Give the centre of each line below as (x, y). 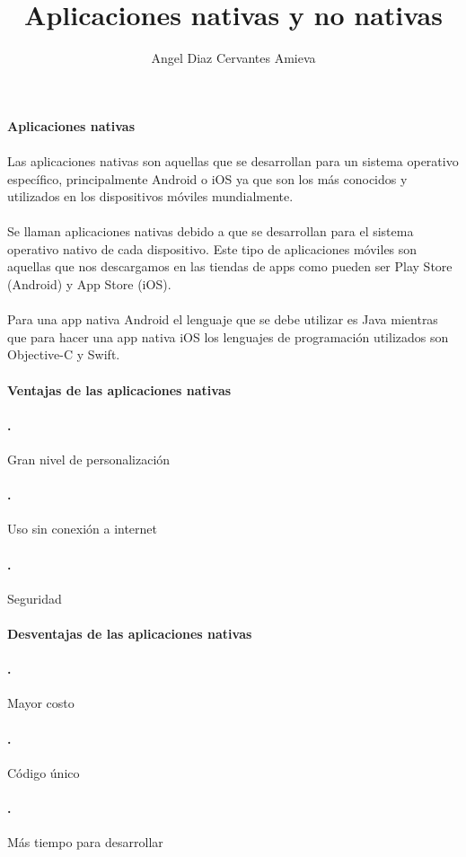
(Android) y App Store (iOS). (89, 284)
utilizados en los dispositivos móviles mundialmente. (150, 196)
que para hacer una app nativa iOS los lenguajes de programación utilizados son (228, 336)
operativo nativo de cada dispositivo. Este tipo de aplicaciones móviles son (212, 248)
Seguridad (35, 598)
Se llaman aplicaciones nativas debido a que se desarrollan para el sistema (211, 231)
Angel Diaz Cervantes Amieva (233, 58)
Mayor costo (41, 703)
